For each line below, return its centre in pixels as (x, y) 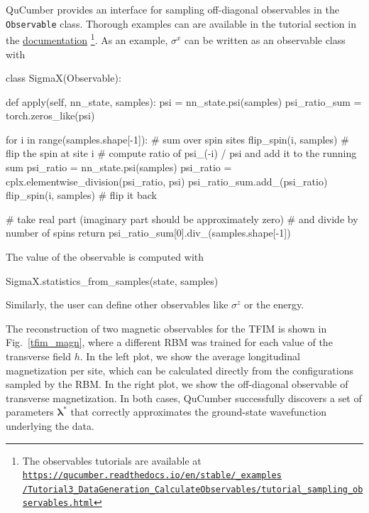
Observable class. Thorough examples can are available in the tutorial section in (181, 23)
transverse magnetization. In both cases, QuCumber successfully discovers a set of (184, 398)
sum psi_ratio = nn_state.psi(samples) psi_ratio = (119, 167)
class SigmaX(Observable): (64, 78)
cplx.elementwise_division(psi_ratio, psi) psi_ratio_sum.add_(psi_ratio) (167, 181)
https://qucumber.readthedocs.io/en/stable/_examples (152, 476)
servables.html (58, 503)
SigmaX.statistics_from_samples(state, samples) (112, 280)
